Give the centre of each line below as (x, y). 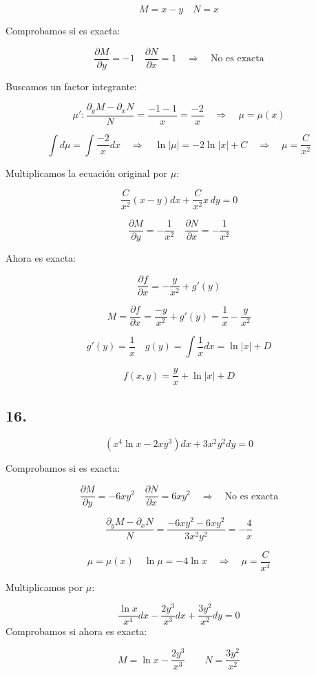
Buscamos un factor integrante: (71, 86)
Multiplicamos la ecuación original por (87, 173)
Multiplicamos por (44, 586)
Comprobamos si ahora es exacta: (76, 631)
